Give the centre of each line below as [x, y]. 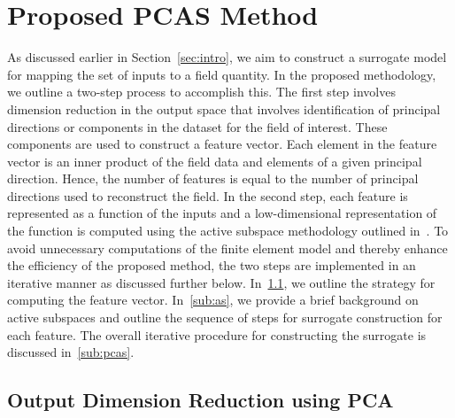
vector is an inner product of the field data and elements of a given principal [215, 161]
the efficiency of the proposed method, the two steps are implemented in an [212, 265]
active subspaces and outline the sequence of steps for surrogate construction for [225, 317]
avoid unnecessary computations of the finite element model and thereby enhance [227, 248]
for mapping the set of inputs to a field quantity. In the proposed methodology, [222, 74]
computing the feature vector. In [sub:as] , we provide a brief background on [213, 300]
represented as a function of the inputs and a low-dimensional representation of [222, 213]
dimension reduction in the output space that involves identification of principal [224, 108]
